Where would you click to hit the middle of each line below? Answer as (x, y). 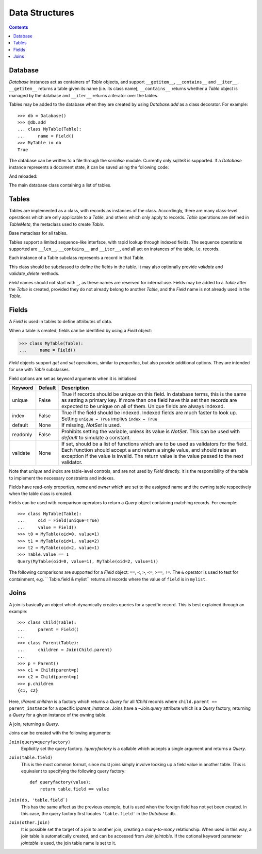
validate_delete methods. (34, 273)
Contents (19, 27)
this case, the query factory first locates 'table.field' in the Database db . (99, 814)
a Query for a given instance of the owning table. (58, 715)
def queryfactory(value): (61, 782)
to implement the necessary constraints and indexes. (62, 478)
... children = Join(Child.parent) (65, 649)
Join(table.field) (31, 758)
